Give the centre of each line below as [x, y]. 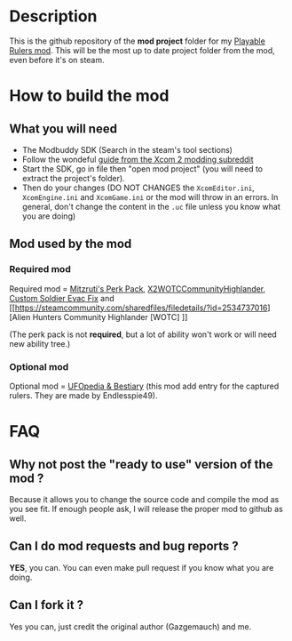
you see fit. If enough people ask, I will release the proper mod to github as [146, 509]
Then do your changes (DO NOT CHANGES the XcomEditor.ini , [138, 188]
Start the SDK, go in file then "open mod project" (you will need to [142, 168]
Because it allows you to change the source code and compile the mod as [144, 499]
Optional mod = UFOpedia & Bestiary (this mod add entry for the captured [144, 386]
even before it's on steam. [57, 60]
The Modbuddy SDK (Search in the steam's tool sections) [127, 149]
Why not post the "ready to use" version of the [141, 464]
